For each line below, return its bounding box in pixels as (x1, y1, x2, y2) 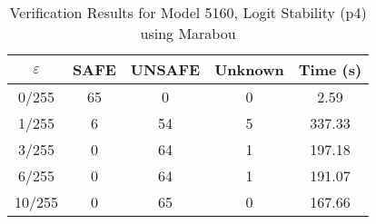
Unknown (214, 59, 284, 80)
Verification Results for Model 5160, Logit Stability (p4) (9, 2, 367, 23)
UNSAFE (130, 59, 201, 80)
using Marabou (140, 23, 236, 44)
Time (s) (298, 59, 362, 80)
